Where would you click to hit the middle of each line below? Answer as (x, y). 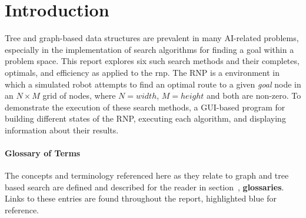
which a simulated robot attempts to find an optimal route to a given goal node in (153, 84)
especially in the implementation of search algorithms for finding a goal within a (149, 49)
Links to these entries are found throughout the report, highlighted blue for (141, 198)
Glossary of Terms (43, 153)
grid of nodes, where (79, 95)
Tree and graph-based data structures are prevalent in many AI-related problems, (152, 38)
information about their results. (62, 130)
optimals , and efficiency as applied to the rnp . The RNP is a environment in (142, 72)
